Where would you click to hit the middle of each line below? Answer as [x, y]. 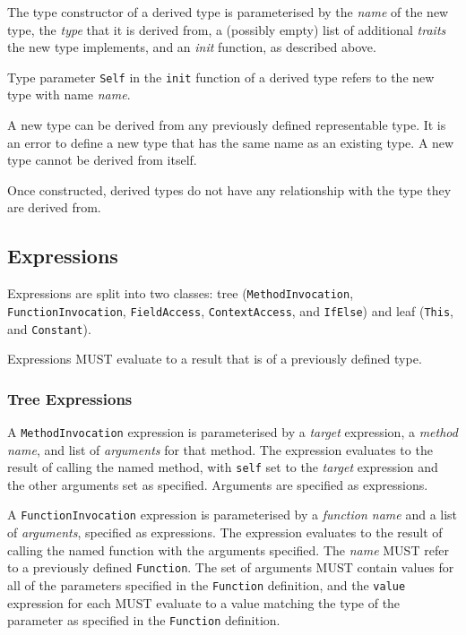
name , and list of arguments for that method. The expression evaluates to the [220, 449]
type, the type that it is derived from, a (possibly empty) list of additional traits [227, 29]
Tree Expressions [70, 398]
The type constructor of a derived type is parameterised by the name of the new [228, 12]
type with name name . [69, 94]
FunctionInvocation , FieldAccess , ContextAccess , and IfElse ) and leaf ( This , [230, 310]
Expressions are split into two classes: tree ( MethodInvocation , [181, 293]
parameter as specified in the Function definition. [144, 620]
